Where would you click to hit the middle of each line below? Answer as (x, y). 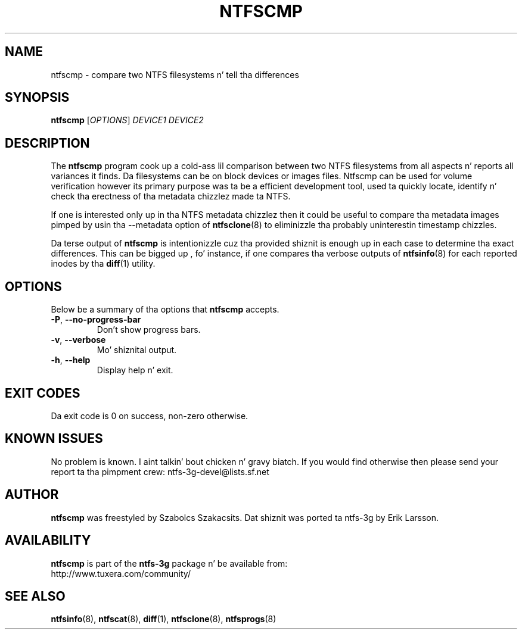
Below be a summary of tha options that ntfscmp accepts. (165, 310)
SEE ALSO (35, 596)
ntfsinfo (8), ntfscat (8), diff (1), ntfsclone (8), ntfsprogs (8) (164, 619)
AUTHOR (32, 495)
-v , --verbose (78, 340)
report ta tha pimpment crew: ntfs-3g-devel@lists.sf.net (160, 471)
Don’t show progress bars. (149, 330)
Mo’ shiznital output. (137, 350)
